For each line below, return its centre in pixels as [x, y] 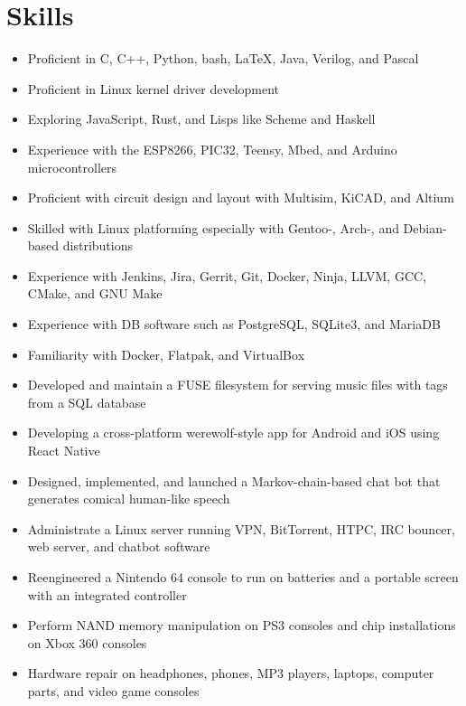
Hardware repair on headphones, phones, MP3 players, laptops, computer [231, 673]
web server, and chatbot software [119, 546]
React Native [64, 451]
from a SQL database [87, 402]
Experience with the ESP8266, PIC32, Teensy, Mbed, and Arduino [212, 149]
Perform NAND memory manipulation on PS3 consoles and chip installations [242, 625]
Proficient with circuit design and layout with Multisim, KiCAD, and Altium [241, 198]
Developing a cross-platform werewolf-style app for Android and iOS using [233, 433]
